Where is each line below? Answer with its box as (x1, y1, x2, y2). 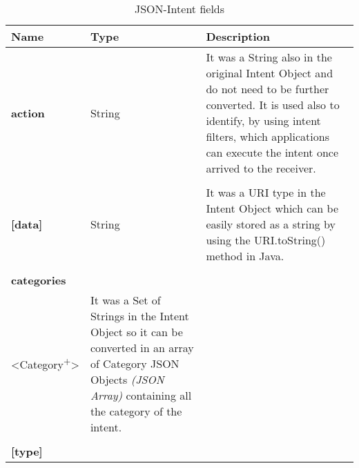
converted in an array (90, 340, 194, 355)
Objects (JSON (90, 371, 164, 387)
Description (206, 28, 271, 44)
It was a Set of (90, 292, 161, 308)
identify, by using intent (206, 113, 321, 128)
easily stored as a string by (206, 216, 336, 232)
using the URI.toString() (206, 232, 326, 248)
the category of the (90, 403, 182, 419)
